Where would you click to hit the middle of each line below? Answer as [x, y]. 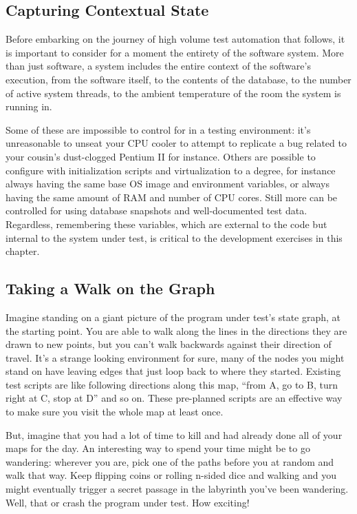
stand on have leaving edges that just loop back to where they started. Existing [173, 371]
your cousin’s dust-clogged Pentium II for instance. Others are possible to [161, 156]
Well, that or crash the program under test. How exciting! [128, 502]
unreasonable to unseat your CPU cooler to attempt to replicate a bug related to [176, 143]
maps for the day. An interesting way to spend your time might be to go [158, 448]
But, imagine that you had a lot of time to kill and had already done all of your [174, 434]
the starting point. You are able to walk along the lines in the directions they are [176, 330]
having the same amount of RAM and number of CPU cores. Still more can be [172, 197]
